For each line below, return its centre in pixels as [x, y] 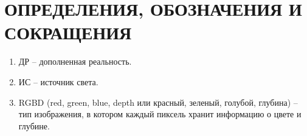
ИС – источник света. [58, 81]
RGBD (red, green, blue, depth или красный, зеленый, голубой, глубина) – [158, 102]
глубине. [34, 125]
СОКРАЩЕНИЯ [68, 32]
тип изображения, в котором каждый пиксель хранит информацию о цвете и [160, 114]
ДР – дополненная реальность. [75, 61]
